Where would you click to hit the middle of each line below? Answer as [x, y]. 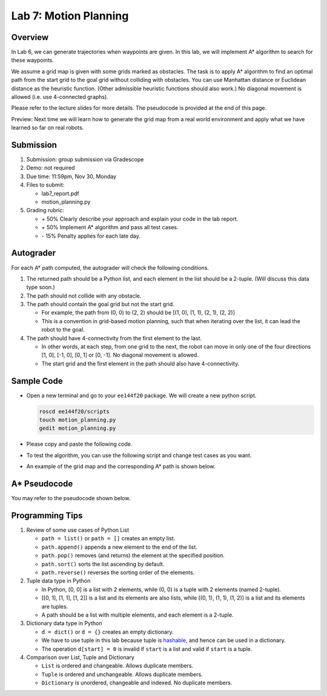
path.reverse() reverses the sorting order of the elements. [118, 572]
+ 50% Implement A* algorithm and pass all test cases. [110, 227]
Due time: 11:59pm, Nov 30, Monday [71, 176]
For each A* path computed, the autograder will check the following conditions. [110, 267]
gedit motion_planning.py [78, 428]
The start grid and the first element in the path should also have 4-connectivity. [140, 363]
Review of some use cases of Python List [78, 530]
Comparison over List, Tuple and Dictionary [80, 657]
